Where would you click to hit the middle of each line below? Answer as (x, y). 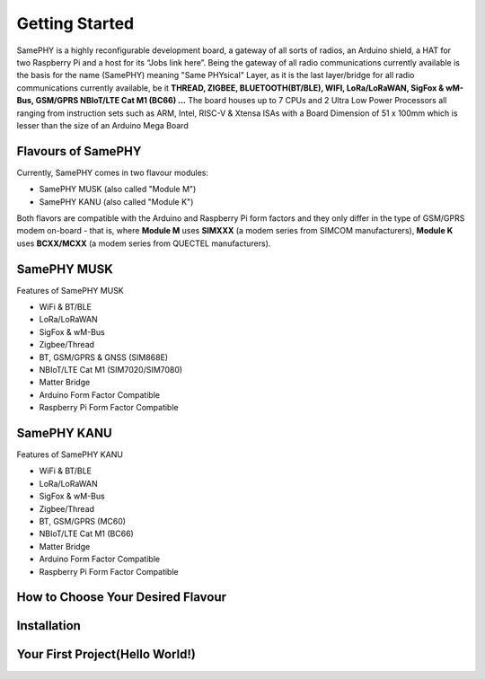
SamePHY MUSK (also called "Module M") (118, 190)
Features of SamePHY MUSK (71, 290)
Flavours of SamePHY (79, 151)
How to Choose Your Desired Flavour (122, 597)
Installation (48, 626)
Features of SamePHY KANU (70, 454)
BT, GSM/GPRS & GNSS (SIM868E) (104, 357)
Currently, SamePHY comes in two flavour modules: (113, 172)
